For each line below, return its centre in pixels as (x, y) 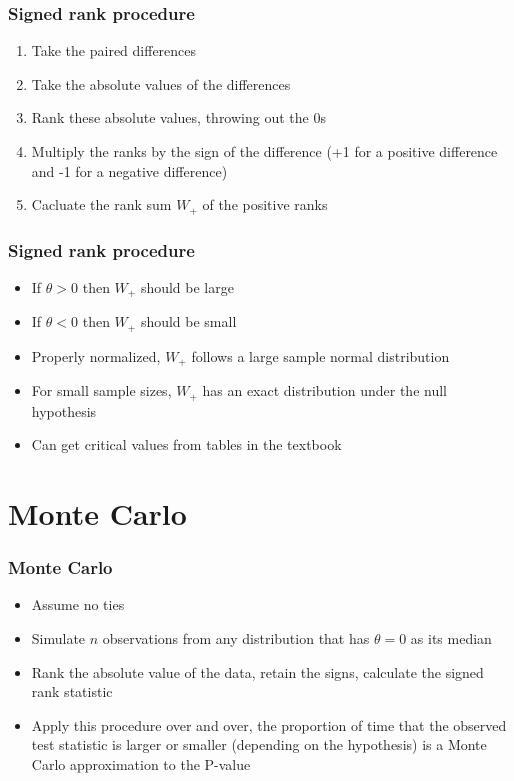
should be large (187, 286)
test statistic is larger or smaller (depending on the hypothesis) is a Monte (259, 744)
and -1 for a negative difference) (129, 170)
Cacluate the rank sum (101, 204)
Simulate (58, 638)
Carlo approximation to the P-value (141, 764)
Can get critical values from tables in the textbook (186, 444)
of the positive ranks (265, 204)
